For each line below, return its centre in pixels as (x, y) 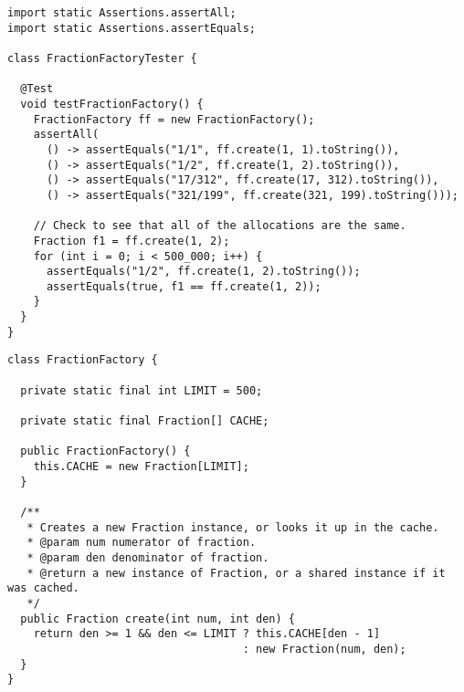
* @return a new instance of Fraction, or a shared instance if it (236, 573)
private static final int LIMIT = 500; (142, 390)
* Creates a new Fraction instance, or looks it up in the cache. (233, 527)
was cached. (43, 588)
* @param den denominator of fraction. (148, 557)
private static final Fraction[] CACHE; (145, 421)
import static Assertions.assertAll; (122, 13)
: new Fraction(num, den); (324, 649)
